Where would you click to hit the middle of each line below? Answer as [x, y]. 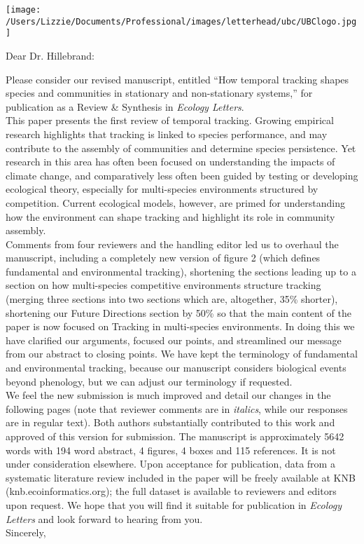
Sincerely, [26, 532]
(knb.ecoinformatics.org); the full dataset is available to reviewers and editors [171, 491]
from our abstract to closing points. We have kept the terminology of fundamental [182, 354]
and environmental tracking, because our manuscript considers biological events [176, 368]
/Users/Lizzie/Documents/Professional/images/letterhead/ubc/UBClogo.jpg [181, 21]
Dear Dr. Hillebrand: [50, 55]
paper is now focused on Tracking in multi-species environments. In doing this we [180, 326]
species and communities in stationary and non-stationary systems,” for [159, 93]
